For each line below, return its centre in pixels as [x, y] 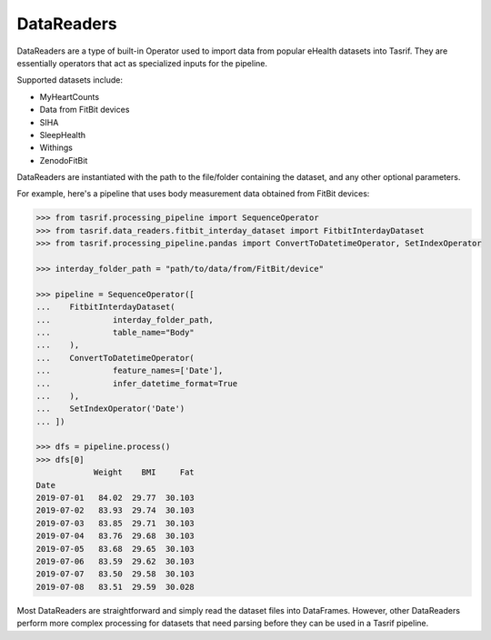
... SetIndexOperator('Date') [110, 409]
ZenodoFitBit [64, 160]
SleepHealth [63, 135]
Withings [56, 148]
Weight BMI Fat [144, 472]
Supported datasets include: [70, 80]
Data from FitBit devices [85, 110]
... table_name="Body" [115, 332]
